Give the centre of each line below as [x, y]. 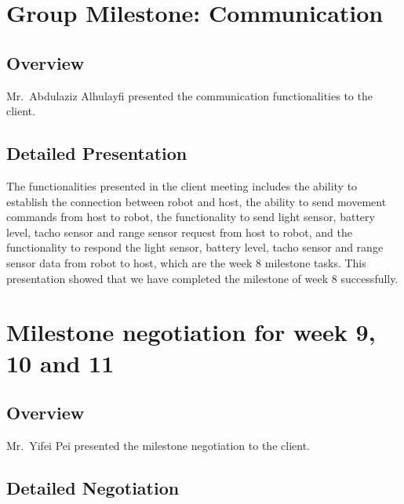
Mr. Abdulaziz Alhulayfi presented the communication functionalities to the [189, 95]
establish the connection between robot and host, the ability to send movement [197, 201]
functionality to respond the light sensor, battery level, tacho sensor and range [195, 247]
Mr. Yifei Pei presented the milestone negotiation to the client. [158, 445]
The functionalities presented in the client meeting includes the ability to [182, 185]
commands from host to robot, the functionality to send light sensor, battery [191, 217]
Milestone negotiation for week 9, [191, 332]
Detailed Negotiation [93, 487]
